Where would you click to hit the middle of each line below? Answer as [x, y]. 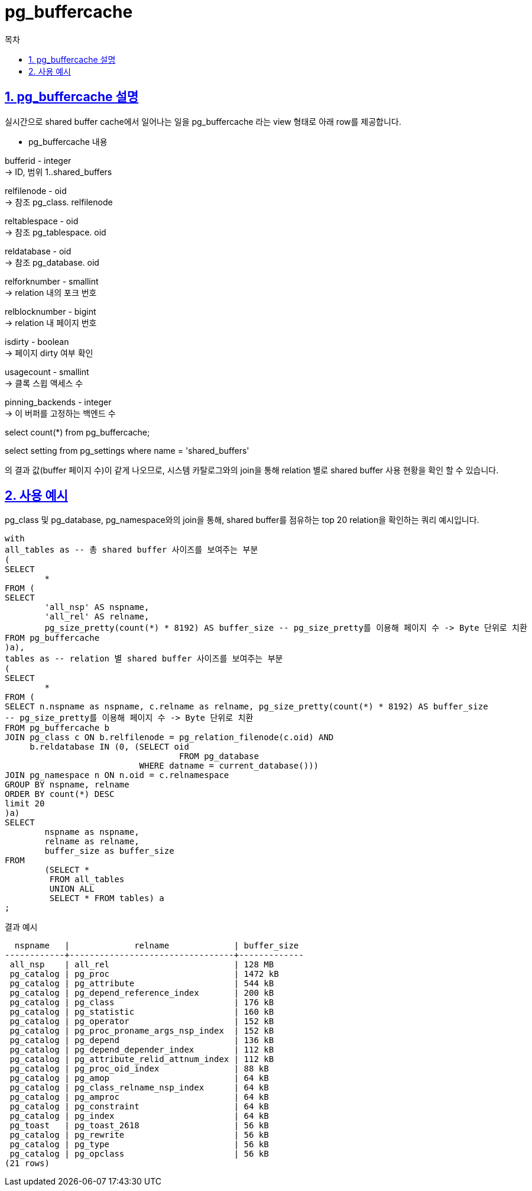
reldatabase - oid [38, 251]
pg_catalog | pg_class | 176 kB [142, 1003]
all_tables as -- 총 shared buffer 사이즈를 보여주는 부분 [132, 550]
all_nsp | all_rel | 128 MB [142, 965]
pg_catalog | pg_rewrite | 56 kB [139, 1135]
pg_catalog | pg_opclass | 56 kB [139, 1154]
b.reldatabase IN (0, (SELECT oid [109, 747]
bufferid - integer [38, 160]
